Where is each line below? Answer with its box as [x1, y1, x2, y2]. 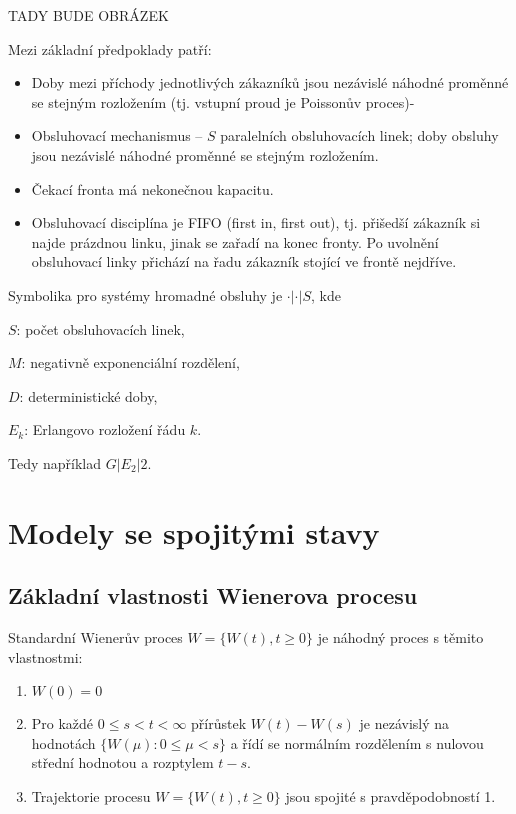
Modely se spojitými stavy [8, 511, 380, 552]
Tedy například [8, 452, 102, 473]
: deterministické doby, [19, 385, 158, 406]
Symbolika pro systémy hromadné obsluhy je [8, 284, 283, 305]
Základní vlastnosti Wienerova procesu [8, 580, 418, 611]
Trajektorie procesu [31, 786, 151, 807]
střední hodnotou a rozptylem [31, 752, 214, 773]
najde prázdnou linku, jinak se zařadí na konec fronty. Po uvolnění [31, 231, 439, 252]
